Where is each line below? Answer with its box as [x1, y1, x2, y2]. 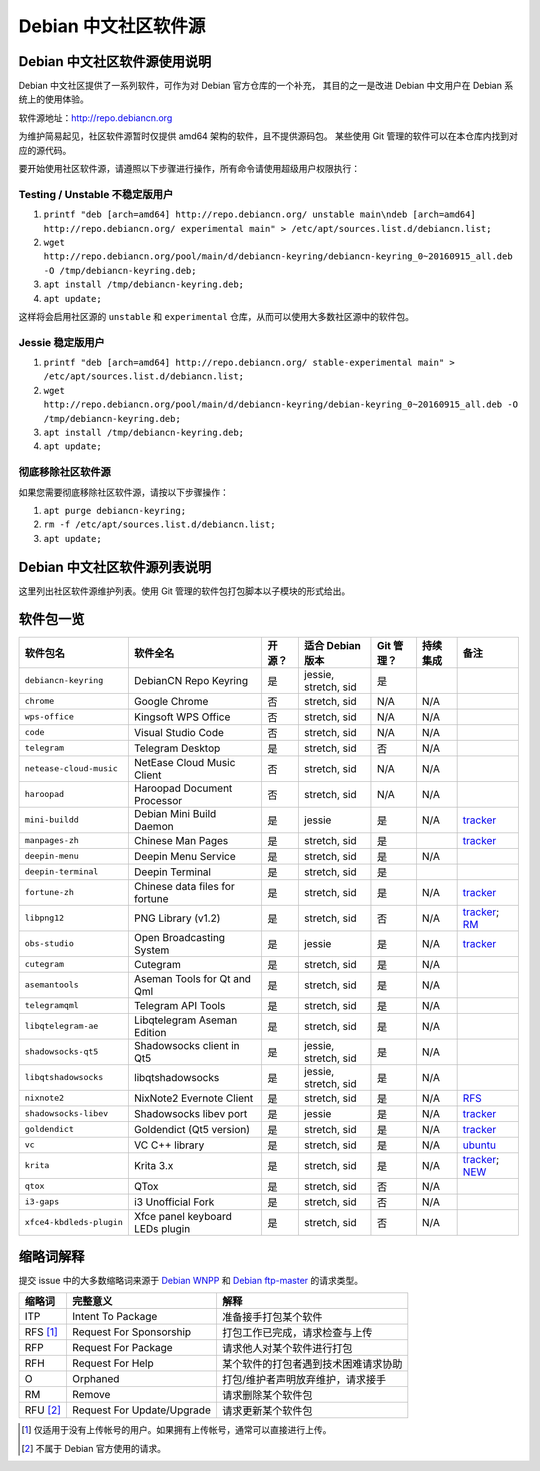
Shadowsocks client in [133, 1038, 240, 1052]
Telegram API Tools [133, 998, 226, 1012]
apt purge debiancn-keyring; [43, 505, 187, 516]
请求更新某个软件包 [221, 1404, 313, 1418]
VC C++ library [133, 1138, 205, 1152]
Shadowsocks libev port [133, 1106, 248, 1120]
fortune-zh [24, 887, 75, 897]
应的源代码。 [18, 144, 72, 156]
